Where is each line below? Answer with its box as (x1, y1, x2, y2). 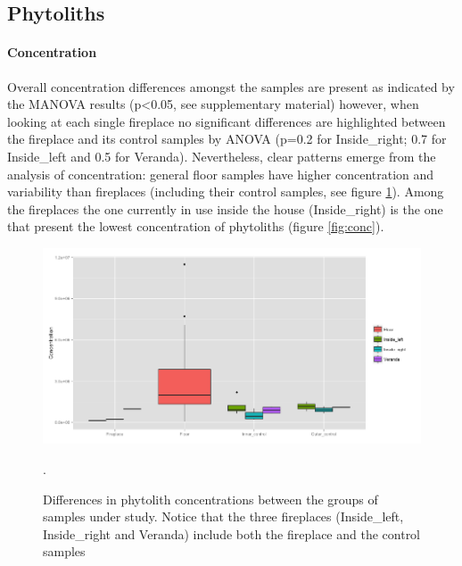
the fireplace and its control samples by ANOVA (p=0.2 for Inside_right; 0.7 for (7, 129, 447, 148)
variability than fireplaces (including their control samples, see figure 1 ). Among (7, 182, 444, 201)
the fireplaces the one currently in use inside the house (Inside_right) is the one (7, 199, 443, 218)
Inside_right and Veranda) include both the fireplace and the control (43, 524, 421, 543)
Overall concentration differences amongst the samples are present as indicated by (7, 77, 455, 96)
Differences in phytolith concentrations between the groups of (43, 489, 378, 508)
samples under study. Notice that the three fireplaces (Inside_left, (43, 507, 404, 526)
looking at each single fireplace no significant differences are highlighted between (7, 112, 446, 130)
